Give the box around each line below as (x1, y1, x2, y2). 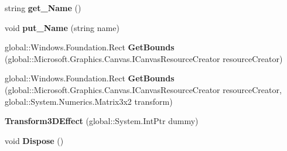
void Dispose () (5, 134, 64, 146)
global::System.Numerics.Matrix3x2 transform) (5, 95, 173, 107)
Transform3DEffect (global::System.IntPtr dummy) (5, 115, 199, 127)
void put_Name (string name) (5, 21, 119, 33)
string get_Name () (5, 2, 81, 13)
